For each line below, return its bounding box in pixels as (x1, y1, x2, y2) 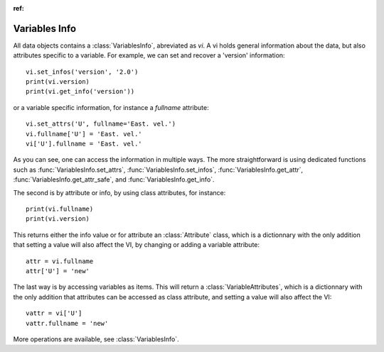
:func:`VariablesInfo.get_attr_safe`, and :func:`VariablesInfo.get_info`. (13, 175, 215, 184)
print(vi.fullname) (26, 204, 94, 213)
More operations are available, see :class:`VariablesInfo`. (13, 334, 179, 343)
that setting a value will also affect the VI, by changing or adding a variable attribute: (13, 241, 260, 249)
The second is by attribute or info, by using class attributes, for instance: (13, 188, 226, 197)
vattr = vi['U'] (26, 309, 82, 317)
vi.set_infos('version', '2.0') (26, 67, 139, 76)
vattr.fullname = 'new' (26, 319, 109, 327)
